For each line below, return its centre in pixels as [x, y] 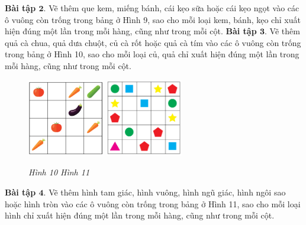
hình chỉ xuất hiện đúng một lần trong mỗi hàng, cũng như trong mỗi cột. [140, 215]
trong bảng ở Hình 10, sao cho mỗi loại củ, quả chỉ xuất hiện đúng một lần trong [152, 54]
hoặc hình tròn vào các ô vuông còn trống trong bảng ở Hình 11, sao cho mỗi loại [153, 203]
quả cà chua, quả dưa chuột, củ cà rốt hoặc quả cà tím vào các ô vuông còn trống [153, 42]
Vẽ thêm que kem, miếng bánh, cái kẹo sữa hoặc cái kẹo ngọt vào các [174, 8]
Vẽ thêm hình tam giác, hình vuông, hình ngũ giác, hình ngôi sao [167, 192]
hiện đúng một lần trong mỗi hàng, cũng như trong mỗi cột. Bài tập [131, 31]
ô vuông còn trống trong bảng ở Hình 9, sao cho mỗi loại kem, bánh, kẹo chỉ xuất [153, 19]
